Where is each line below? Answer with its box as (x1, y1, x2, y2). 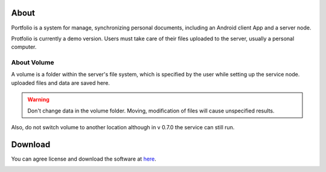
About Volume (11, 58, 54, 67)
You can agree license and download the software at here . (11, 155, 156, 162)
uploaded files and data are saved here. (11, 79, 110, 87)
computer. (11, 43, 37, 51)
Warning (27, 96, 50, 103)
